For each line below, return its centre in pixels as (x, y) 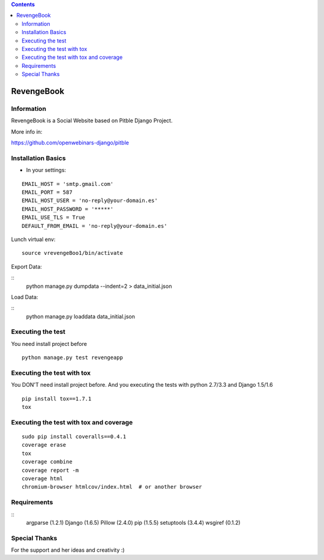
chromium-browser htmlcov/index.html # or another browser (112, 487)
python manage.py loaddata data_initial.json (80, 316)
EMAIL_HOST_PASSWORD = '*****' (68, 209)
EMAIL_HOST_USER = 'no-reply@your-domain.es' (90, 201)
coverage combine (47, 462)
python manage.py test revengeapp (72, 358)
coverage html (42, 479)
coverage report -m (50, 470)
